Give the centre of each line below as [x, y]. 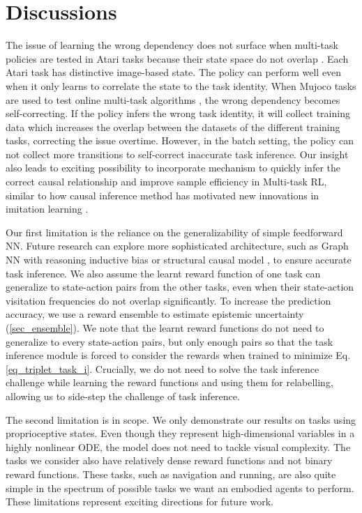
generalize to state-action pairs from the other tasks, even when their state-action [180, 287]
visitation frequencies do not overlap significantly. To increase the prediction [168, 300]
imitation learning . [47, 209]
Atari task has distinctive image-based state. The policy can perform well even [174, 72]
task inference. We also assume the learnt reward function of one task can [163, 273]
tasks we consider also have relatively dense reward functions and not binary [169, 460]
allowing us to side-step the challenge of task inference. [123, 396]
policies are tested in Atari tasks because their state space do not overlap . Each [177, 58]
